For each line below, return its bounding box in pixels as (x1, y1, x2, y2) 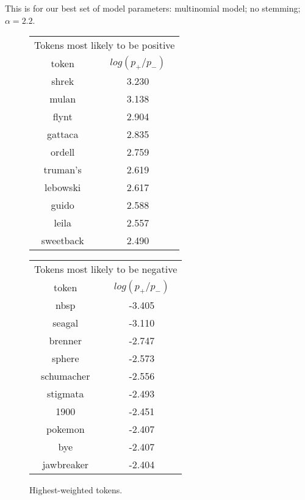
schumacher (40, 369, 90, 383)
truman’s (43, 162, 82, 177)
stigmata (46, 386, 84, 401)
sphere (51, 351, 79, 366)
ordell (51, 145, 75, 159)
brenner (49, 333, 82, 348)
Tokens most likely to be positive (34, 38, 175, 53)
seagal (52, 316, 79, 330)
